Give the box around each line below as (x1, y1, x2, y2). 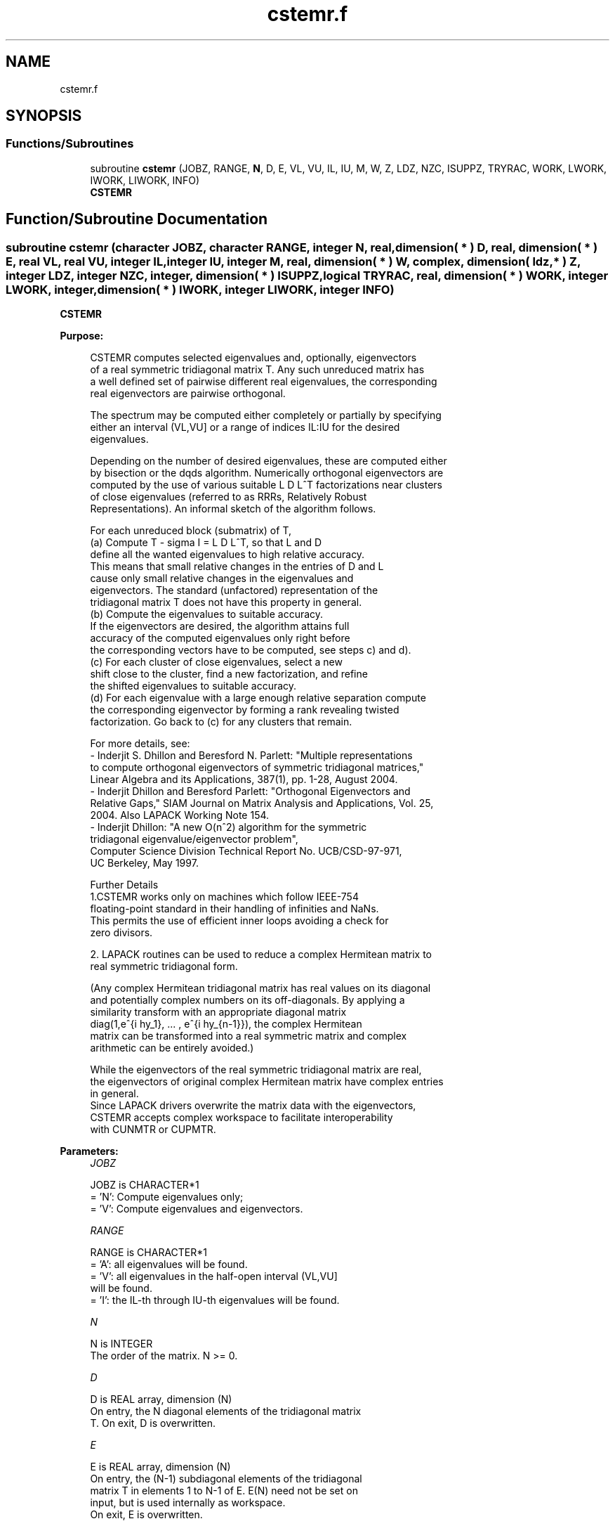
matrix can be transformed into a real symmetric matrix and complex (90, 1030, 407, 1042)
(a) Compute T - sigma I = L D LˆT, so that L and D (90, 536, 322, 549)
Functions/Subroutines (6, 136, 134, 151)
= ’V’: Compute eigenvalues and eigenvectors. (90, 1203, 303, 1215)
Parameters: (60, 1145, 119, 1158)
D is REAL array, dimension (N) (90, 1393, 232, 1406)
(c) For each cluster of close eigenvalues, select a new (90, 656, 343, 668)
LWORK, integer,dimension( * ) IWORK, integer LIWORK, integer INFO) (6, 282, 395, 297)
